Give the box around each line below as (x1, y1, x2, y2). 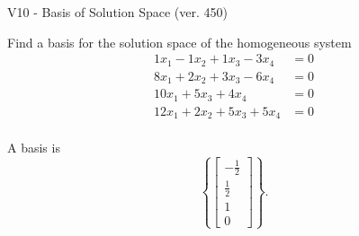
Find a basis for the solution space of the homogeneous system (7, 32, 352, 51)
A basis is (7, 138, 60, 157)
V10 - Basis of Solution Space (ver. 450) (7, 3, 228, 21)
